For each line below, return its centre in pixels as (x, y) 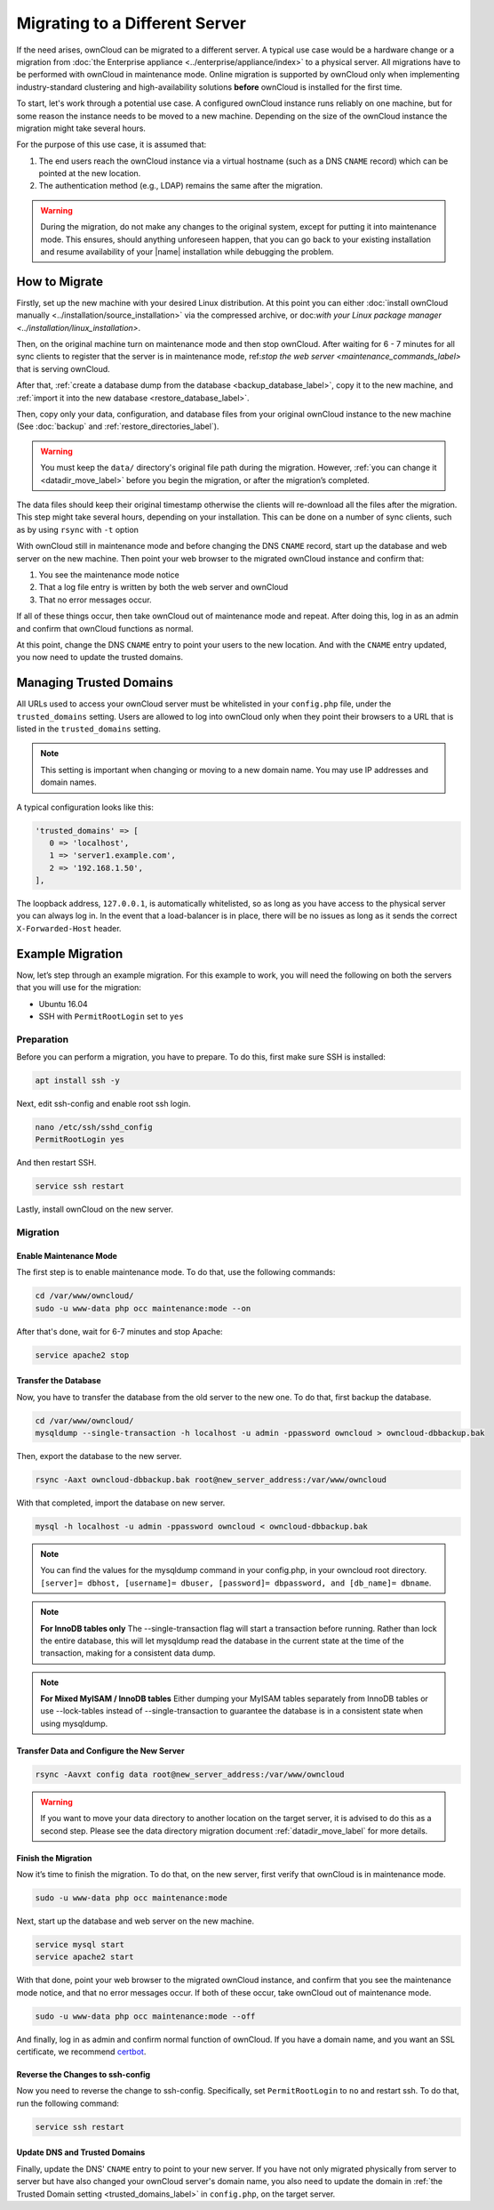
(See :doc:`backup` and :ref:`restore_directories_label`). (118, 426)
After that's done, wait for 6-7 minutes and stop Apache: (120, 1331)
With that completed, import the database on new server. (121, 1503)
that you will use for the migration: (79, 988)
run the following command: (68, 2103)
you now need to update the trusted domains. (100, 657)
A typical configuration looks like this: (85, 807)
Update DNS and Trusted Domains (81, 2152)
